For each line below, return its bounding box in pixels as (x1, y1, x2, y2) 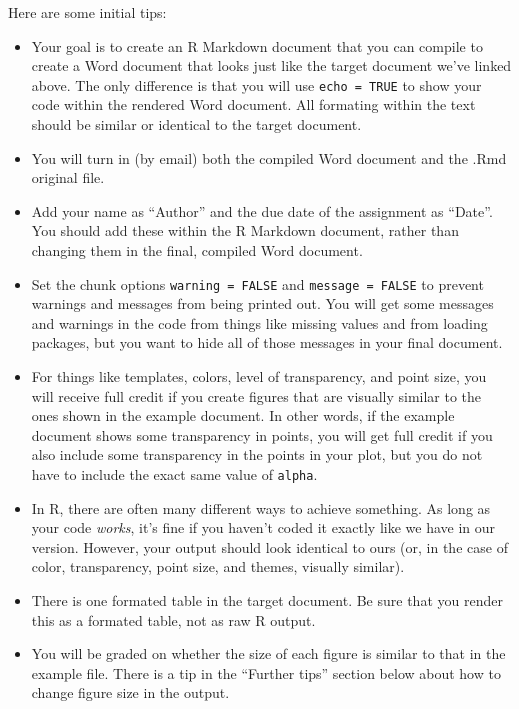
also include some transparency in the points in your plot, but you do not (31, 444, 483, 465)
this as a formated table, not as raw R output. (31, 609, 316, 630)
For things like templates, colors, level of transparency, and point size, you (31, 366, 487, 387)
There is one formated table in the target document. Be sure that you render (31, 590, 503, 611)
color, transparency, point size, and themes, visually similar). (31, 556, 405, 577)
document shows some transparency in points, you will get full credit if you (31, 424, 493, 445)
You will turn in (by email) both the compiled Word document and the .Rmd (31, 147, 507, 168)
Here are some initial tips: (8, 2, 167, 22)
